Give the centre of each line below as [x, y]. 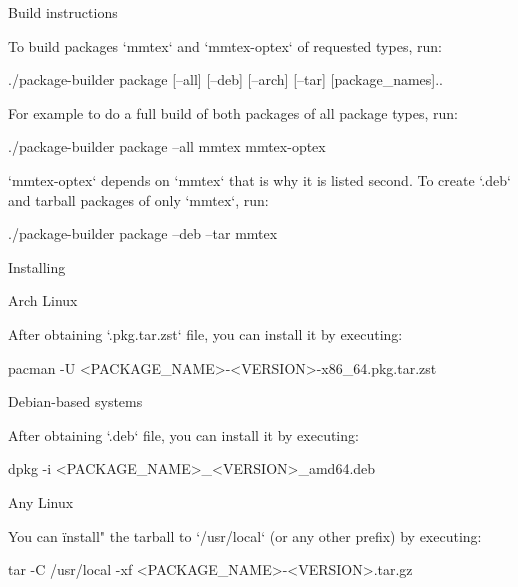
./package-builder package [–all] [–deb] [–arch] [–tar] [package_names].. [225, 79]
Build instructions [63, 12]
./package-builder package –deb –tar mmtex [143, 233]
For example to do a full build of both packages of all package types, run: [233, 112]
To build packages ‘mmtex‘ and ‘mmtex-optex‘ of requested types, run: [225, 45]
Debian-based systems [75, 401]
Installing [37, 266]
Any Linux [41, 501]
